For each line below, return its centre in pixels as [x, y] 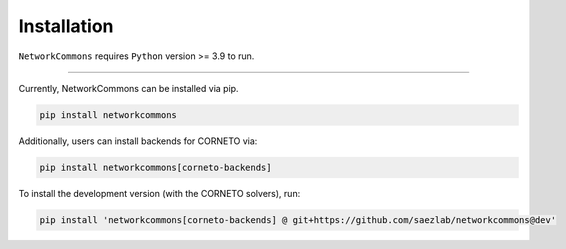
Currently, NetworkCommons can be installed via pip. [128, 88]
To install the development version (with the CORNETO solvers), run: [159, 193]
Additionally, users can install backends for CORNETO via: [138, 141]
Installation [66, 26]
